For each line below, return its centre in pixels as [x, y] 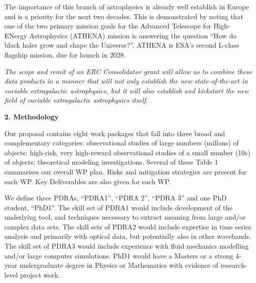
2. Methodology [32, 116]
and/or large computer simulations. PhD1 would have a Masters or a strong [119, 255]
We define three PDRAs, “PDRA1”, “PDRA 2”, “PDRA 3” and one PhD [116, 198]
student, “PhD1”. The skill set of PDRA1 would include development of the [119, 207]
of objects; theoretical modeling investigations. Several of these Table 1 [111, 162]
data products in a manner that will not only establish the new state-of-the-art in [126, 81]
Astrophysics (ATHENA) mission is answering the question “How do [133, 35]
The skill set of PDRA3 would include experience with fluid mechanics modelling [127, 246]
